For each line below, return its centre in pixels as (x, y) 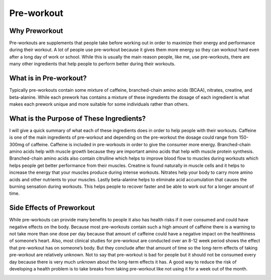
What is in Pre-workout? (48, 78)
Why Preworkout (36, 31)
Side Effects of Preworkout (52, 208)
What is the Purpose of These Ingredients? (78, 118)
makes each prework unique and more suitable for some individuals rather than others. (99, 104)
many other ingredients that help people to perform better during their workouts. (92, 64)
